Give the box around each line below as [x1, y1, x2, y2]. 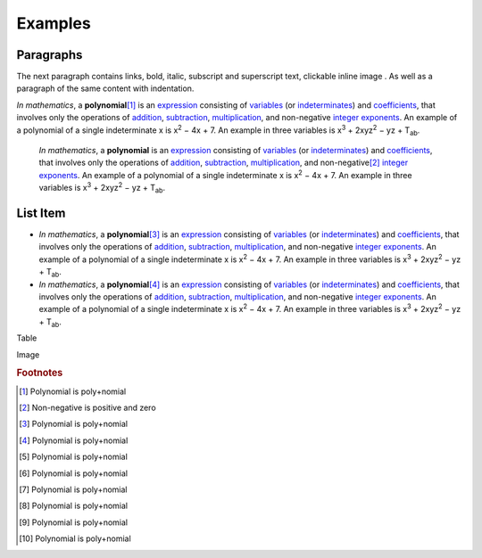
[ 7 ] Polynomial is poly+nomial [19, 484, 128, 495]
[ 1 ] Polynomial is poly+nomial [19, 386, 127, 397]
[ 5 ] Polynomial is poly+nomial [19, 451, 129, 463]
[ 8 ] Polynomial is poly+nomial [19, 500, 129, 512]
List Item [16, 206, 66, 220]
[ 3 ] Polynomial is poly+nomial [19, 419, 129, 430]
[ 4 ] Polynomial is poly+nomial [19, 435, 129, 446]
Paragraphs [16, 47, 83, 62]
